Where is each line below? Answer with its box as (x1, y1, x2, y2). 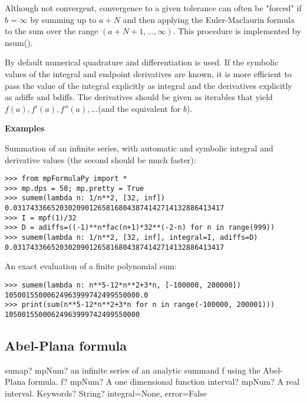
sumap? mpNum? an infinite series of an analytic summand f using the (5, 364, 260, 376)
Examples (5, 122, 45, 134)
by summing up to (30, 13, 97, 25)
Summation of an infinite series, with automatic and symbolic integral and (5, 141, 273, 154)
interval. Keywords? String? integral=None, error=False (5, 387, 207, 399)
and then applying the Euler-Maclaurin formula (123, 13, 295, 25)
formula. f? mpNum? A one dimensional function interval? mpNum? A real (28, 375, 300, 388)
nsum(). (5, 36, 33, 48)
